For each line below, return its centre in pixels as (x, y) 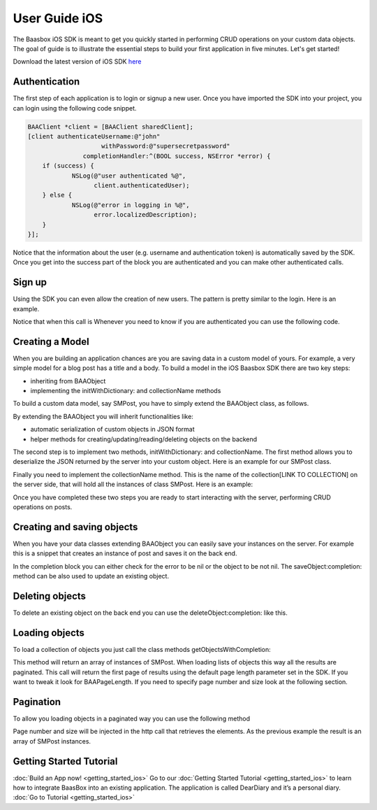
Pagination (37, 702)
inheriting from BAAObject (68, 381)
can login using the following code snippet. (75, 108)
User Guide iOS (58, 18)
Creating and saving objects (75, 527)
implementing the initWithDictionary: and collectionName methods (126, 391)
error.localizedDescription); (146, 215)
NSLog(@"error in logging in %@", (131, 205)
